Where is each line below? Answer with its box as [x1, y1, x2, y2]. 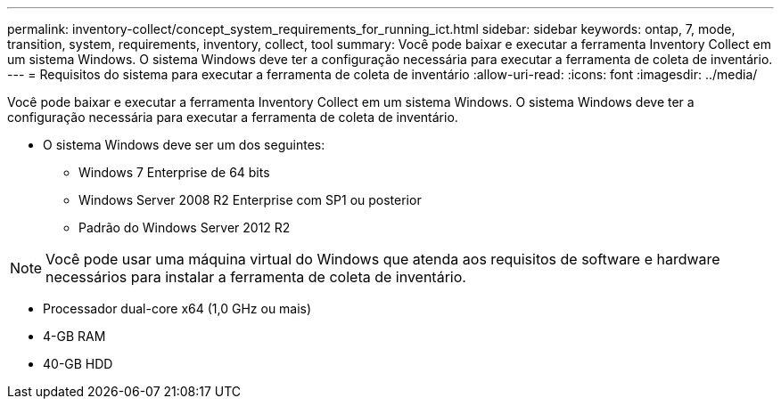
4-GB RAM [43, 329, 106, 344]
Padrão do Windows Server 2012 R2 [78, 220, 291, 235]
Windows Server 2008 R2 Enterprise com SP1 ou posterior [78, 192, 422, 207]
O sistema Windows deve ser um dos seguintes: [43, 137, 325, 152]
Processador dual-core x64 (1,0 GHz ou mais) [43, 301, 312, 316]
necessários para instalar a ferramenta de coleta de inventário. [45, 268, 466, 286]
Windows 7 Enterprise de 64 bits [78, 165, 270, 180]
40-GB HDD [43, 356, 113, 371]
